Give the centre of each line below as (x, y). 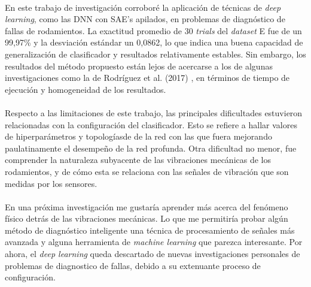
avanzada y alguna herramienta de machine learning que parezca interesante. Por (154, 242)
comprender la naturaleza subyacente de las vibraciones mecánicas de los (138, 160)
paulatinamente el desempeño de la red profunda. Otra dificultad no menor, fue (151, 148)
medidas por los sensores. (51, 183)
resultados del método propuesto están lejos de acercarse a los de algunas (139, 66)
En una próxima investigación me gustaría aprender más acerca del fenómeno (147, 206)
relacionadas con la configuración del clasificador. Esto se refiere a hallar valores (151, 124)
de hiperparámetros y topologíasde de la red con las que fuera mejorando (138, 136)
